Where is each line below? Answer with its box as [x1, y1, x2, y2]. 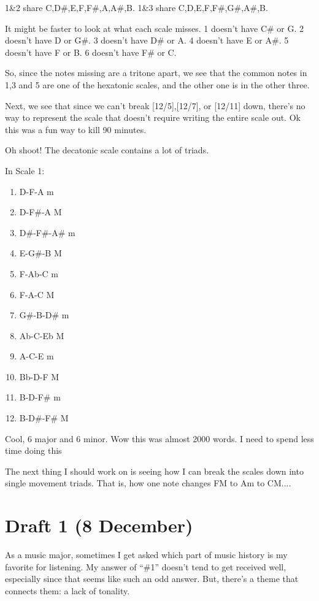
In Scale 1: [5, 164, 45, 177]
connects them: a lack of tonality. [5, 584, 130, 597]
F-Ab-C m [19, 267, 58, 280]
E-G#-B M [19, 247, 62, 259]
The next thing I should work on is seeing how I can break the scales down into [5, 464, 304, 477]
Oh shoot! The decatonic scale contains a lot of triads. [5, 144, 209, 156]
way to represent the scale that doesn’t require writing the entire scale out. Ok [5, 111, 301, 124]
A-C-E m [19, 350, 54, 362]
